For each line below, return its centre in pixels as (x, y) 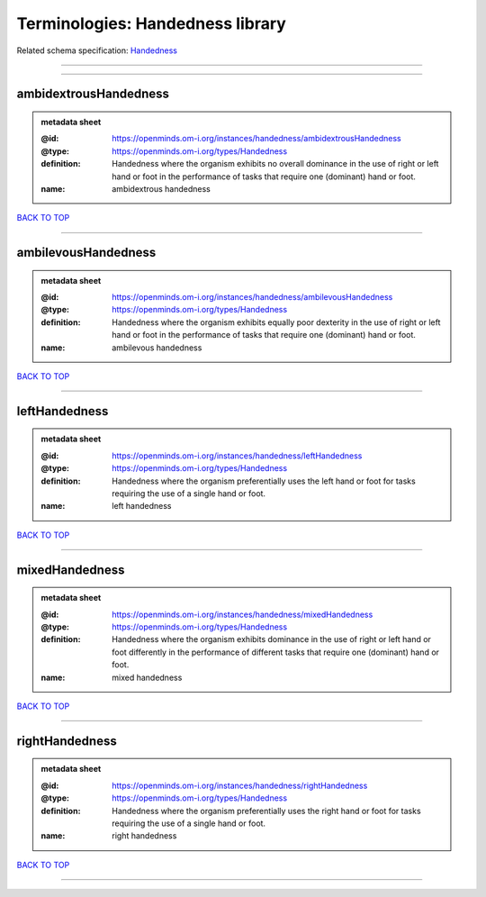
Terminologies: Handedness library (152, 23)
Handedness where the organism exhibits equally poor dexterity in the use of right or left (276, 322)
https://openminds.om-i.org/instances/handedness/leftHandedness (237, 456)
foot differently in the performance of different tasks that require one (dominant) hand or (276, 652)
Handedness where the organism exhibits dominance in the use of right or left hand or (272, 639)
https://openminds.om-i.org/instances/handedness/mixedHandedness (243, 614)
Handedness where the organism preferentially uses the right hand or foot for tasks (267, 811)
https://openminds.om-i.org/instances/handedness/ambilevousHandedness (252, 297)
